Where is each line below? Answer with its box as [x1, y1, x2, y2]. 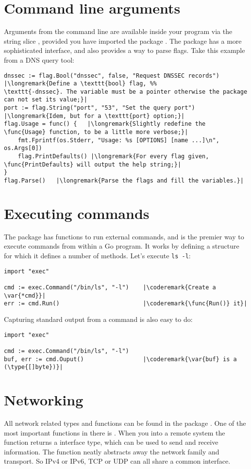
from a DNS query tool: [4, 54, 74, 65]
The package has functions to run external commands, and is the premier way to [4, 231, 244, 241]
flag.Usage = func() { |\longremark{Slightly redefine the [4, 120, 206, 128]
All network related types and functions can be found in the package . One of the [4, 418, 246, 428]
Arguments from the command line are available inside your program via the [4, 26, 233, 36]
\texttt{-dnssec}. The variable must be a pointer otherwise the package [4, 88, 248, 95]
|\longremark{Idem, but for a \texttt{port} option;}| [4, 112, 185, 119]
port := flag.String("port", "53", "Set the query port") [4, 104, 195, 112]
